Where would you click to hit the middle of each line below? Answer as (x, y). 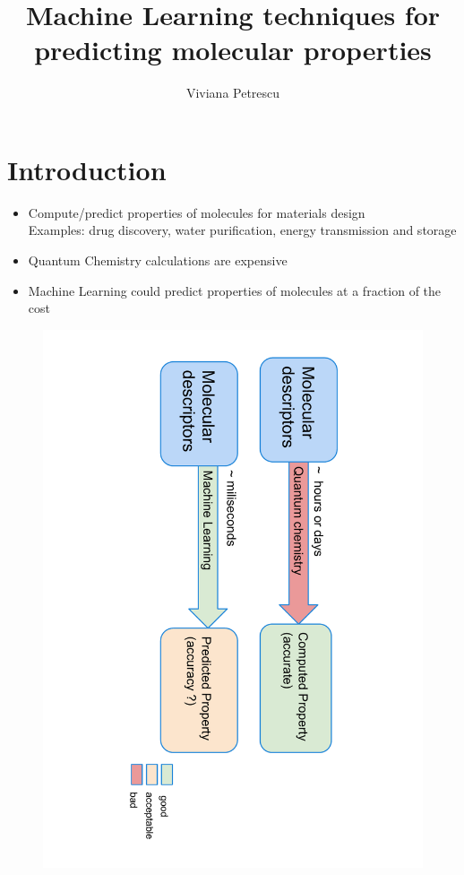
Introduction (87, 169)
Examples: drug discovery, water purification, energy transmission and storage (242, 230)
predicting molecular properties (233, 50)
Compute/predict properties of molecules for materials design (197, 212)
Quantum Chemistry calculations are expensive (158, 260)
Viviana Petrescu (233, 93)
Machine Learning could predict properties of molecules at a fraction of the (235, 290)
